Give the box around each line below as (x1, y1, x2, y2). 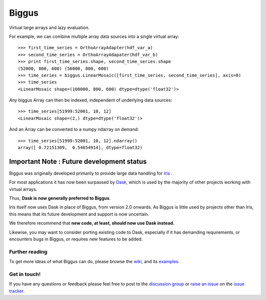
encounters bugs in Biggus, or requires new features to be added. (9, 236, 143, 242)
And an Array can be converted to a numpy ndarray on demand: (9, 126, 139, 132)
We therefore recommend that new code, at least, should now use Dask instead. (9, 220, 175, 226)
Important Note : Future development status (9, 157, 147, 166)
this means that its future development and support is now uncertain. (9, 211, 150, 217)
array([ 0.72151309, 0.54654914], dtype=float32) (18, 145, 143, 150)
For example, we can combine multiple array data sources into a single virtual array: (9, 33, 179, 39)
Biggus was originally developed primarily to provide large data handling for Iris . (9, 170, 172, 176)
